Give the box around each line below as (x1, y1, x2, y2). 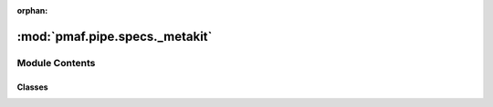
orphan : (16, 5, 48, 15)
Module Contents (16, 56, 96, 69)
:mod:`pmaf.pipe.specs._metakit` (16, 28, 213, 44)
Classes (16, 82, 49, 92)
